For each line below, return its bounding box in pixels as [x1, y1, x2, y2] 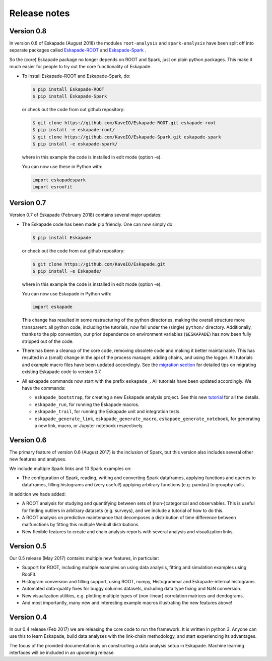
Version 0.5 [9, 542, 47, 550]
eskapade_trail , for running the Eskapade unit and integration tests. [34, 409, 181, 415]
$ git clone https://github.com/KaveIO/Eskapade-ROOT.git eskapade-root [32, 120, 216, 126]
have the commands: [22, 385, 65, 391]
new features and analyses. [9, 456, 66, 462]
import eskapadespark [32, 177, 86, 183]
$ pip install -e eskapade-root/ [32, 127, 115, 133]
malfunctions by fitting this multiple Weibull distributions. [22, 522, 140, 528]
